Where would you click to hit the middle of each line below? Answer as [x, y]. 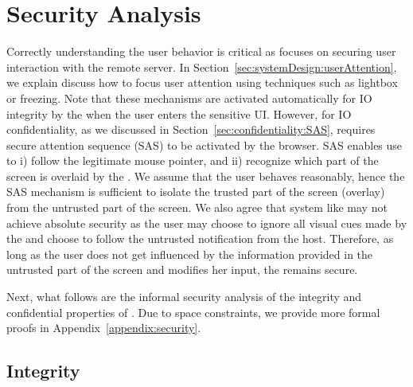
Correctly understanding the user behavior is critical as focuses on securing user [201, 51]
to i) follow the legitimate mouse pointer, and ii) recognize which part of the [193, 160]
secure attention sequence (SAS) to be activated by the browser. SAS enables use [205, 145]
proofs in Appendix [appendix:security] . [104, 328]
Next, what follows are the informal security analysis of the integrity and [184, 297]
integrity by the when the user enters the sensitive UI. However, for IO [179, 113]
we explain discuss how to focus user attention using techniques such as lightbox [202, 82]
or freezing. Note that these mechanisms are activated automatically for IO [189, 98]
